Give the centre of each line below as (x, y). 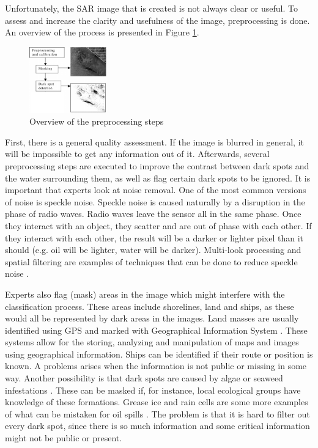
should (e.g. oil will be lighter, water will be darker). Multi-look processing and (153, 250)
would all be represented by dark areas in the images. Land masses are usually (152, 318)
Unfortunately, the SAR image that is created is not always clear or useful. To (151, 8)
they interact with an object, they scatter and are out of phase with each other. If (158, 225)
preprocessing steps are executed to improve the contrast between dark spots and (157, 165)
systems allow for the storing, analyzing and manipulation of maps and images (152, 342)
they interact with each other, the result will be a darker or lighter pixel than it (154, 237)
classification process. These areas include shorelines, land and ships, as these (150, 306)
